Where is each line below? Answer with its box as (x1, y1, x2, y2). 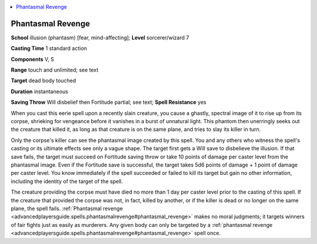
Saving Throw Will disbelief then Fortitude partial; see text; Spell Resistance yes (11, 99, 207, 106)
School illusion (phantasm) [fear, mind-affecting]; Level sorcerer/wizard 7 (11, 34, 190, 41)
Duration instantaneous (11, 88, 69, 95)
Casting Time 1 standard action (11, 45, 87, 52)
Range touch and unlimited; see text (11, 66, 99, 73)
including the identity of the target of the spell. (11, 178, 123, 185)
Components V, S (11, 56, 54, 63)
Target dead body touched (11, 77, 76, 84)
